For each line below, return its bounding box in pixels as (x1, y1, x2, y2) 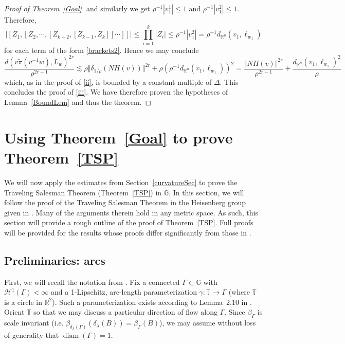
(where (228, 286, 250, 297)
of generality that (4, 330, 59, 340)
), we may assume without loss (159, 317, 256, 328)
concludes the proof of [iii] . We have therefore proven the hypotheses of (4, 86, 228, 97)
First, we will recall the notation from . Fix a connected (4, 276, 180, 287)
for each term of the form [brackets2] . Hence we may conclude (4, 44, 199, 55)
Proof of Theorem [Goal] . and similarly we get (4, 3, 150, 13)
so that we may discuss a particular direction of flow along (33, 306, 218, 317)
